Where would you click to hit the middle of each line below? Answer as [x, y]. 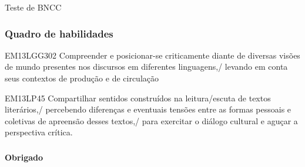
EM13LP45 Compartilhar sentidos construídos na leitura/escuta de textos [138, 98]
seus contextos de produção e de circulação [82, 78]
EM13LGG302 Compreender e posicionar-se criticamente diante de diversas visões [152, 55]
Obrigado [24, 157]
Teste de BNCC [33, 7]
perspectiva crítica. [39, 132]
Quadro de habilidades [59, 33]
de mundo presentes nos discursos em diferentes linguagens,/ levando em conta [146, 67]
